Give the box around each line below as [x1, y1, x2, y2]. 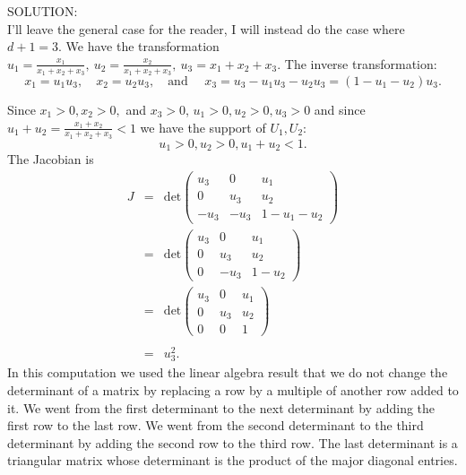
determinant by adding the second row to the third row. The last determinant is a [7, 433, 458, 452]
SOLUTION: [7, 2, 78, 20]
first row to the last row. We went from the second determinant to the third [7, 416, 424, 435]
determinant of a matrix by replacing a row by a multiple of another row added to [7, 381, 459, 399]
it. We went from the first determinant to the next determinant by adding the [7, 398, 436, 417]
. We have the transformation [58, 37, 220, 56]
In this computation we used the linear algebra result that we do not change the [7, 363, 448, 382]
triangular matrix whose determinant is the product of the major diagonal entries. [7, 451, 458, 470]
